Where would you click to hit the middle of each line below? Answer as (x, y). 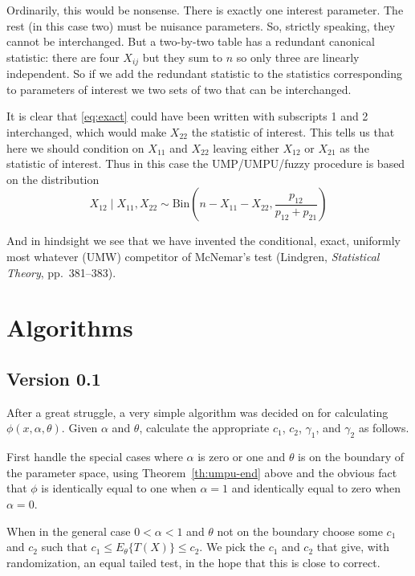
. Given (79, 428)
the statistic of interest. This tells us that (293, 132)
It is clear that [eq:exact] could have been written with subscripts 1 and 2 (187, 116)
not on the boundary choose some (300, 531)
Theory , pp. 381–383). (61, 272)
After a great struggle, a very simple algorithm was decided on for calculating (197, 412)
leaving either (246, 147)
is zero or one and (242, 457)
